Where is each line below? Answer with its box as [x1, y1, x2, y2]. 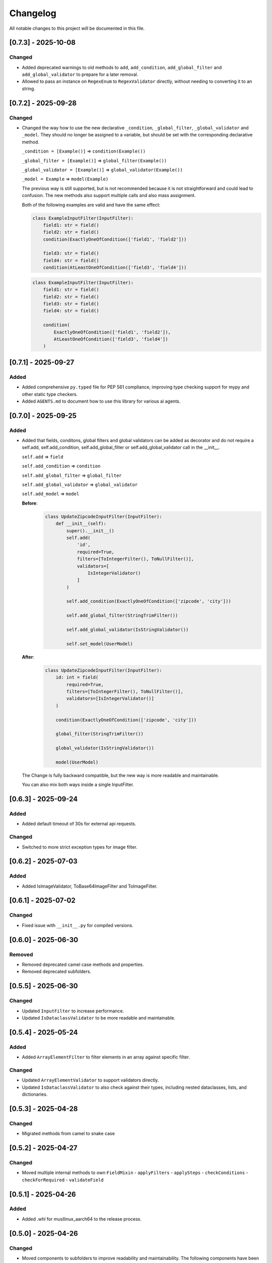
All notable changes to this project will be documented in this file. [9, 25, 145, 31]
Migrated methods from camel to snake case [22, 1131, 115, 1137]
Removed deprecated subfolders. [22, 968, 92, 975]
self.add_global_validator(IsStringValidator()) [66, 627, 189, 633]
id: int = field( [55, 674, 99, 681]
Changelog [9, 8, 56, 19]
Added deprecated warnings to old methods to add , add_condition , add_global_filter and [22, 64, 222, 70]
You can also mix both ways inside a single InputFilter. [22, 782, 134, 788]
